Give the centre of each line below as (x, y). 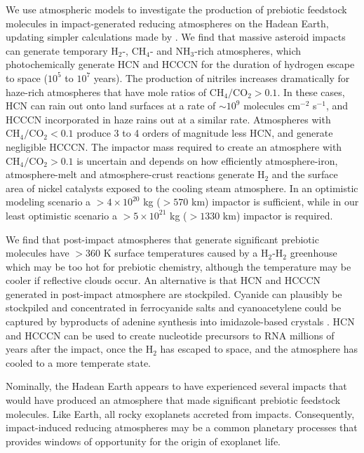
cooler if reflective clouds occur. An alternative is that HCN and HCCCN (163, 280)
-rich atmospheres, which (248, 50)
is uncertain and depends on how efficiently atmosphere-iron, (207, 160)
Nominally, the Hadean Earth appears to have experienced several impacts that (176, 386)
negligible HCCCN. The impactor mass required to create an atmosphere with (174, 146)
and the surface (305, 174)
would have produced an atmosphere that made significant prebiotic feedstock (173, 400)
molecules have (38, 253)
